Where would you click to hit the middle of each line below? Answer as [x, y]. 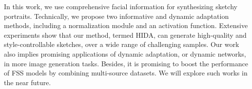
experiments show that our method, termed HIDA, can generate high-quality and [125, 35]
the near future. [28, 82]
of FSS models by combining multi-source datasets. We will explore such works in [126, 73]
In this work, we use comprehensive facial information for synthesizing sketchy [121, 6]
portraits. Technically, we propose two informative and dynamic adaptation [116, 16]
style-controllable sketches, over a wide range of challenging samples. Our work [122, 44]
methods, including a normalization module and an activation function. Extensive [126, 25]
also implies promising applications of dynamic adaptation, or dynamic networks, [125, 53]
